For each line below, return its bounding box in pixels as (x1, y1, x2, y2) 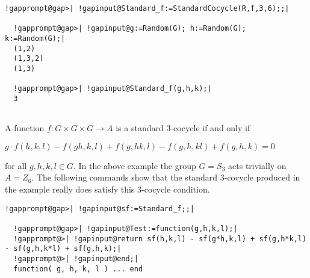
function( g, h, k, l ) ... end (13, 264, 143, 273)
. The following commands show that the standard (31, 171, 218, 184)
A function (5, 122, 45, 134)
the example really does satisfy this (5, 183, 135, 195)
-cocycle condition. (141, 183, 210, 195)
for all (5, 159, 27, 171)
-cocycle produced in (224, 171, 300, 184)
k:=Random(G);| (5, 34, 66, 43)
